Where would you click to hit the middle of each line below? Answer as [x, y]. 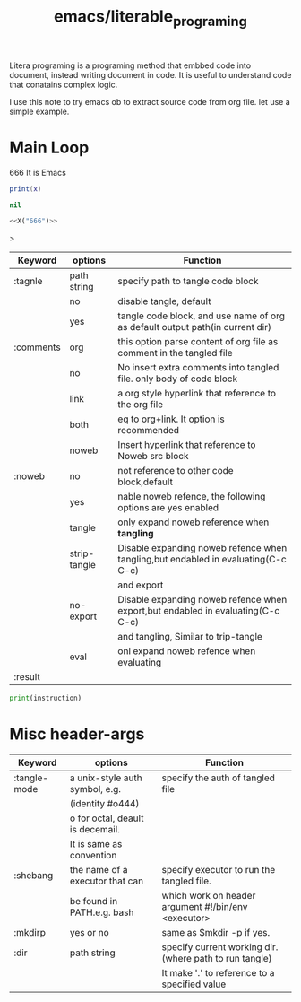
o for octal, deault [107, 818]
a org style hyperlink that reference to [197, 394]
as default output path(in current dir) [194, 327]
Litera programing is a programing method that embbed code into [130, 65]
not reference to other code [176, 471]
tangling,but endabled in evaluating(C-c [202, 560]
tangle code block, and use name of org [201, 316]
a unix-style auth [106, 778]
